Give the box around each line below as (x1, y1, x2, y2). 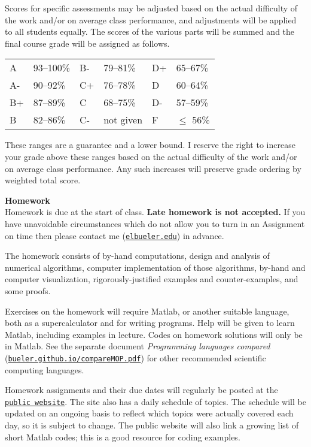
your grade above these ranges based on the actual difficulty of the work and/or (5, 150, 297, 162)
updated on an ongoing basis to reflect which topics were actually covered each (5, 407, 294, 419)
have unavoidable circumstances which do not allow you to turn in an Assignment (5, 217, 305, 229)
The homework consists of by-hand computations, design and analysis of (5, 249, 270, 262)
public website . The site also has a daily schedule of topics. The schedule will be (5, 395, 306, 407)
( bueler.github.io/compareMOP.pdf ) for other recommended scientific (5, 351, 266, 364)
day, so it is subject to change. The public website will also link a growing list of (5, 419, 299, 431)
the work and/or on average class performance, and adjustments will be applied (5, 13, 297, 26)
